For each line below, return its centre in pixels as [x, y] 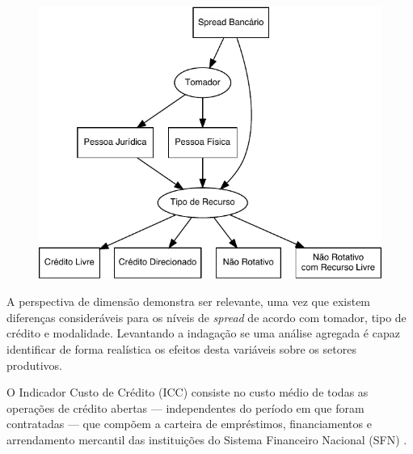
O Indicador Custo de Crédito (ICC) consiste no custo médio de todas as [188, 392]
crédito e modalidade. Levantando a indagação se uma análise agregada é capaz [203, 333]
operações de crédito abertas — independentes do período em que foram [185, 407]
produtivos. [34, 365]
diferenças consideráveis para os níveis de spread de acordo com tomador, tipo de [206, 317]
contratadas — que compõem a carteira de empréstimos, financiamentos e [189, 424]
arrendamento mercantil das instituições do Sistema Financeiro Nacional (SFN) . [207, 440]
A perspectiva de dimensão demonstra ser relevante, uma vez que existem [189, 301]
